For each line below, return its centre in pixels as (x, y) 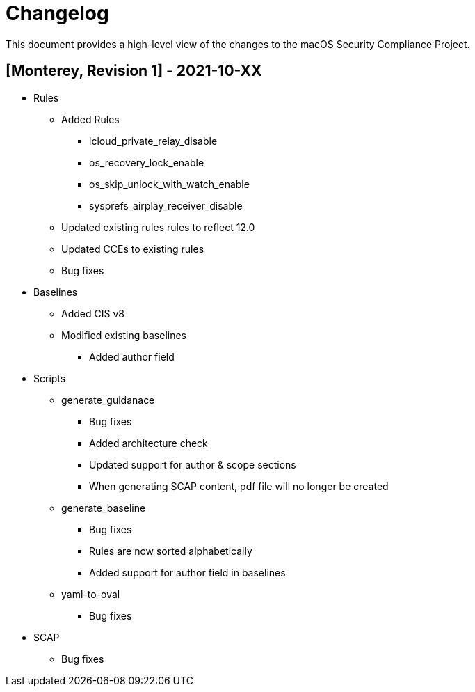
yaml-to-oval (91, 594)
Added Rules (90, 119)
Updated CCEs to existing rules (133, 249)
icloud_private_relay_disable (153, 141)
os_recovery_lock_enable (147, 162)
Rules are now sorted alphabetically (171, 551)
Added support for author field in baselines (187, 572)
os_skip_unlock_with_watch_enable (169, 184)
